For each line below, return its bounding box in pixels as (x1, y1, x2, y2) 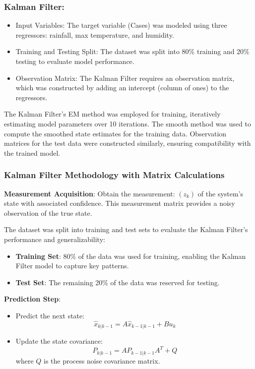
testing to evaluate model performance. (15, 56, 134, 66)
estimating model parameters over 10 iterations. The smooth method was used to (4, 118, 251, 128)
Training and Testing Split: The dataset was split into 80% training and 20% (15, 46, 250, 57)
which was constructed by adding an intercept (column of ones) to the (15, 82, 229, 93)
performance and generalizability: (4, 234, 105, 244)
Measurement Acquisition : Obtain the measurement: (4, 188, 175, 198)
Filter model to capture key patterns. (15, 260, 129, 271)
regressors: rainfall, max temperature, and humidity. (15, 29, 174, 40)
